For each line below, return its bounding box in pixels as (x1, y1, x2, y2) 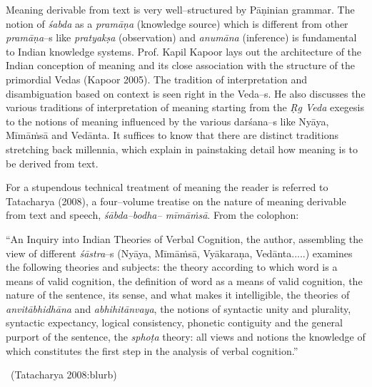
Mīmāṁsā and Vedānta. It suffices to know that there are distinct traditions (6, 128, 338, 143)
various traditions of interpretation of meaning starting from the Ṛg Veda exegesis (6, 100, 365, 115)
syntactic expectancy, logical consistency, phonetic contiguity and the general (6, 315, 343, 330)
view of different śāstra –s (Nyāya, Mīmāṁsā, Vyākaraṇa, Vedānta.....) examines (6, 245, 353, 260)
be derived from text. (6, 155, 99, 170)
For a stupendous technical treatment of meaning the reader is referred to (6, 180, 328, 195)
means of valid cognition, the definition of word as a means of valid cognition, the (6, 273, 363, 288)
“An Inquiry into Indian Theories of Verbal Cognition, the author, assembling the (6, 231, 363, 246)
